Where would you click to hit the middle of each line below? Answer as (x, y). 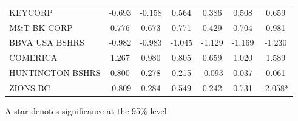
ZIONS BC (30, 87)
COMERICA (33, 57)
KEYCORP (31, 12)
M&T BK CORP (41, 27)
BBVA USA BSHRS (47, 42)
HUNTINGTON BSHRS (55, 73)
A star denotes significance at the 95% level (86, 111)
